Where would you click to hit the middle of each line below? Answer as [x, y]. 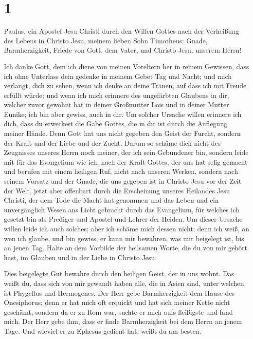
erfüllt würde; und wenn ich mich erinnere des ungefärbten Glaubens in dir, [117, 95]
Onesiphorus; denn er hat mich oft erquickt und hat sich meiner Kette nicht [117, 302]
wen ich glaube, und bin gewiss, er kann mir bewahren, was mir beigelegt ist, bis [124, 238]
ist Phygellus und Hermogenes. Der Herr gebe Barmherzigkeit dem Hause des [119, 292]
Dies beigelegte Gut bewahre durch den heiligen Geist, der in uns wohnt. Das [119, 273]
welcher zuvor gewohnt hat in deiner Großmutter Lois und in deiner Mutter [117, 104]
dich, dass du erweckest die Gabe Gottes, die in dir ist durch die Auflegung [116, 123]
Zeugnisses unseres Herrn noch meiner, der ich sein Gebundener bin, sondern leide [126, 152]
